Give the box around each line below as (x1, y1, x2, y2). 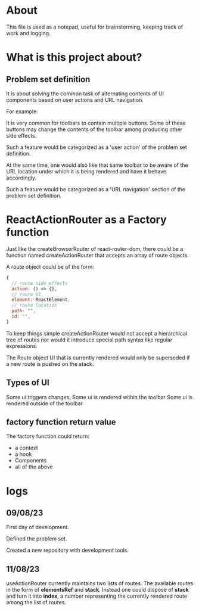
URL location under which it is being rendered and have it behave (6, 167, 167, 175)
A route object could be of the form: (6, 263, 94, 270)
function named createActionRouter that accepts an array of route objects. (6, 251, 189, 259)
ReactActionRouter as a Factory (6, 213, 167, 226)
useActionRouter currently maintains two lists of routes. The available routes (6, 580, 194, 587)
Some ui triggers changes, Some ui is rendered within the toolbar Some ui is (6, 393, 192, 400)
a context (14, 445, 39, 452)
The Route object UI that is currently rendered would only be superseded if (6, 354, 190, 361)
